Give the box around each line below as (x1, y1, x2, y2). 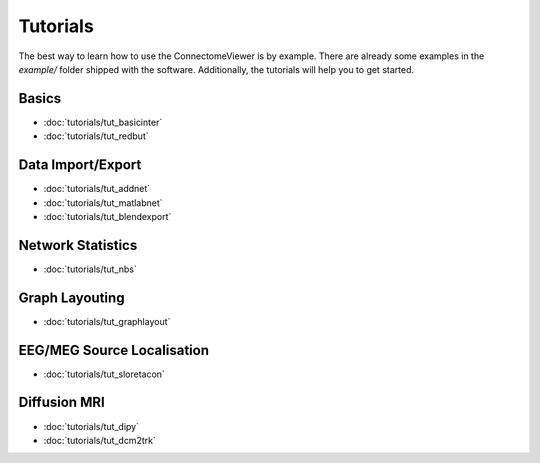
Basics (18, 90, 62, 107)
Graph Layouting (18, 289, 125, 306)
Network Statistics (18, 236, 138, 254)
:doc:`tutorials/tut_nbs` (43, 263, 137, 275)
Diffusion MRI (18, 394, 105, 411)
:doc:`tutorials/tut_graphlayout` (43, 315, 171, 327)
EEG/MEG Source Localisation (18, 341, 210, 359)
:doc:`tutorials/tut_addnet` (43, 183, 151, 195)
